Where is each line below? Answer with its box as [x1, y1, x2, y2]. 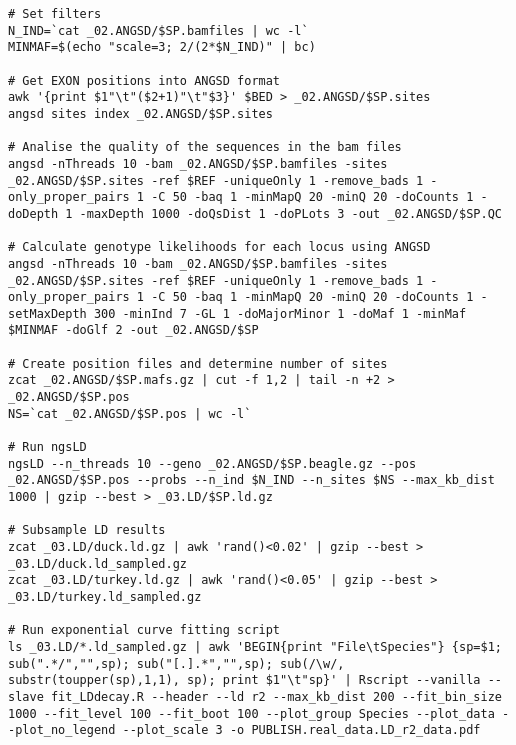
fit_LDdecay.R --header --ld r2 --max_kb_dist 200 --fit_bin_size [50, 689, 502, 704]
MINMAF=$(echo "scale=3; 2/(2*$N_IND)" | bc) [8, 40, 316, 55]
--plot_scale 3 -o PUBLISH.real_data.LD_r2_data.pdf [122, 723, 481, 738]
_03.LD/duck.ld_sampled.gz [8, 556, 187, 571]
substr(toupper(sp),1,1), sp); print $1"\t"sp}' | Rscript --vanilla [8, 673, 481, 688]
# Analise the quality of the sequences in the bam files [8, 140, 402, 155]
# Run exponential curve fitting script [8, 623, 281, 638]
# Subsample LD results [8, 523, 166, 538]
